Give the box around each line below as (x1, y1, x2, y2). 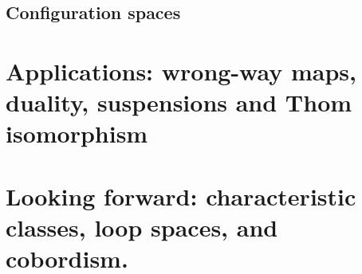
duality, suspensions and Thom (6, 86, 352, 119)
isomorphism (6, 117, 148, 150)
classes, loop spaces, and (6, 210, 278, 243)
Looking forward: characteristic (6, 179, 356, 212)
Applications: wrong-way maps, (6, 54, 356, 87)
